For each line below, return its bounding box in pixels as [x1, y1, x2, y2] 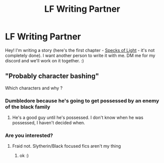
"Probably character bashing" [5, 72, 99, 81]
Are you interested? [5, 132, 53, 138]
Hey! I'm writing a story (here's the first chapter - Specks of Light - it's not [5, 47, 155, 53]
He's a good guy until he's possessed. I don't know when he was [12, 114, 143, 121]
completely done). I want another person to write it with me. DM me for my [5, 53, 156, 58]
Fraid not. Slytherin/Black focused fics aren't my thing [12, 143, 121, 149]
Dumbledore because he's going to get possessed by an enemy [5, 97, 160, 104]
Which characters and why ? [5, 85, 63, 91]
